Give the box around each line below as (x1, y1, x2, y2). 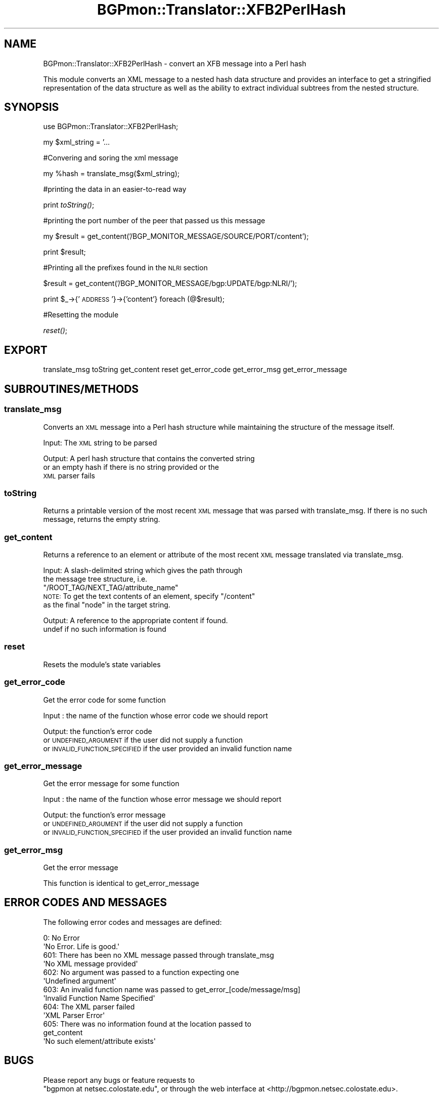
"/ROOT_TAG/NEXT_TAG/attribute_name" (43, 583, 179, 592)
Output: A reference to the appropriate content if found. (43, 616, 228, 625)
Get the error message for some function (43, 779, 180, 788)
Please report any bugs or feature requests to (43, 1075, 195, 1084)
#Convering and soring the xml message (43, 153, 179, 162)
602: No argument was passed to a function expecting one (43, 967, 239, 977)
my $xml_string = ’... (43, 138, 110, 147)
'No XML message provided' (43, 959, 138, 968)
